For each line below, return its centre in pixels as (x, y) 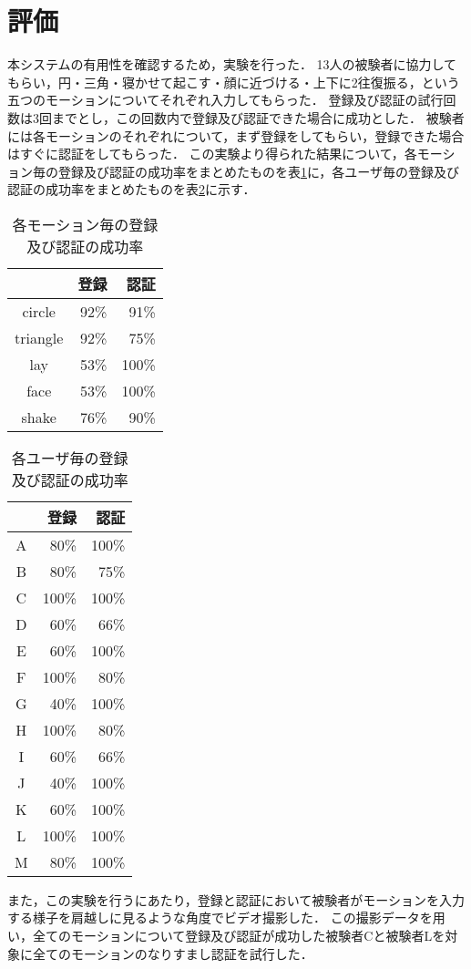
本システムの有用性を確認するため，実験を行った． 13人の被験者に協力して (232, 64)
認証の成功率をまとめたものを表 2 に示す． (132, 189)
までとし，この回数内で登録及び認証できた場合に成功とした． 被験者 (258, 117)
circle (39, 311)
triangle (39, 337)
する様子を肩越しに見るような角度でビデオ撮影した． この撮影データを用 (226, 917)
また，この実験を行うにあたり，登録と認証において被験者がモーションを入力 (236, 899)
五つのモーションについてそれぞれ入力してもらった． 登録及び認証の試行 (225, 100)
